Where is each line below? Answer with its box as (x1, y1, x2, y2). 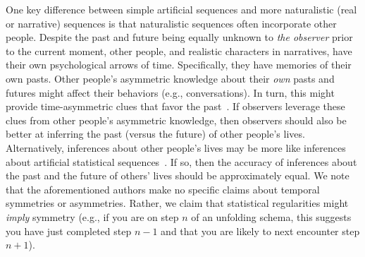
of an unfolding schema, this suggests (191, 209, 352, 224)
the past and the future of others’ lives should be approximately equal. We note (6, 168, 349, 183)
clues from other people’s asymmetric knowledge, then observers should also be (6, 112, 347, 127)
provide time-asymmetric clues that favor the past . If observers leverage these (6, 99, 345, 114)
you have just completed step (6, 223, 132, 238)
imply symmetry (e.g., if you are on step (6, 209, 179, 224)
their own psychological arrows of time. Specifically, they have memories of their (6, 57, 352, 72)
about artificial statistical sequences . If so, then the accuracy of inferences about (6, 154, 357, 169)
